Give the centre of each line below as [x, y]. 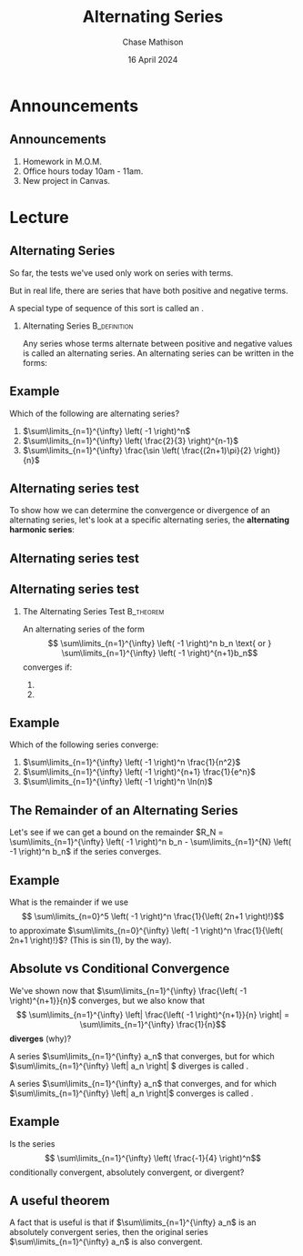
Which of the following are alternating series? [95, 413]
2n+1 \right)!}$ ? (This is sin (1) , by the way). [91, 940]
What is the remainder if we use [69, 902]
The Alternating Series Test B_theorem [93, 611]
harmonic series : [42, 530]
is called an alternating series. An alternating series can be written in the [158, 353]
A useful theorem [60, 1201]
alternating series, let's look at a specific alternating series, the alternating [149, 520]
